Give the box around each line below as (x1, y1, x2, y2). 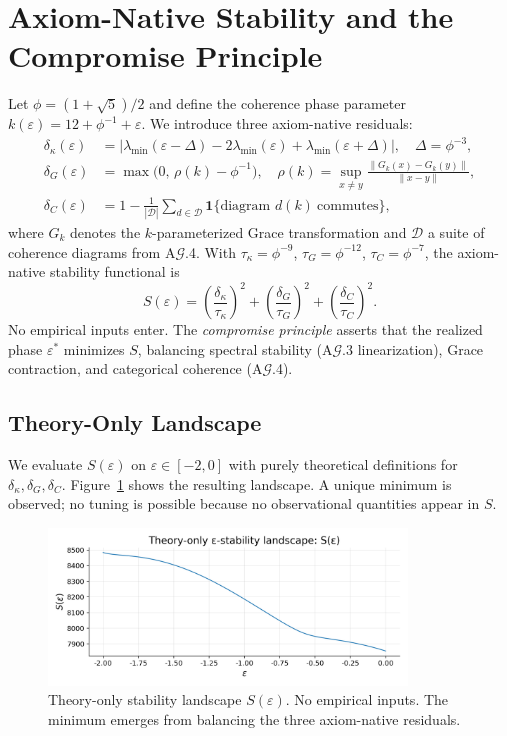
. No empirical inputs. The (285, 689, 449, 710)
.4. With (185, 241, 236, 262)
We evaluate (8, 454, 83, 475)
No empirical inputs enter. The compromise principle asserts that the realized (8, 319, 483, 340)
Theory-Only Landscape (8, 407, 262, 438)
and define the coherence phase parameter (149, 93, 406, 114)
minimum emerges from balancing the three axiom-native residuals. (48, 708, 461, 729)
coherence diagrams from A (8, 241, 176, 262)
